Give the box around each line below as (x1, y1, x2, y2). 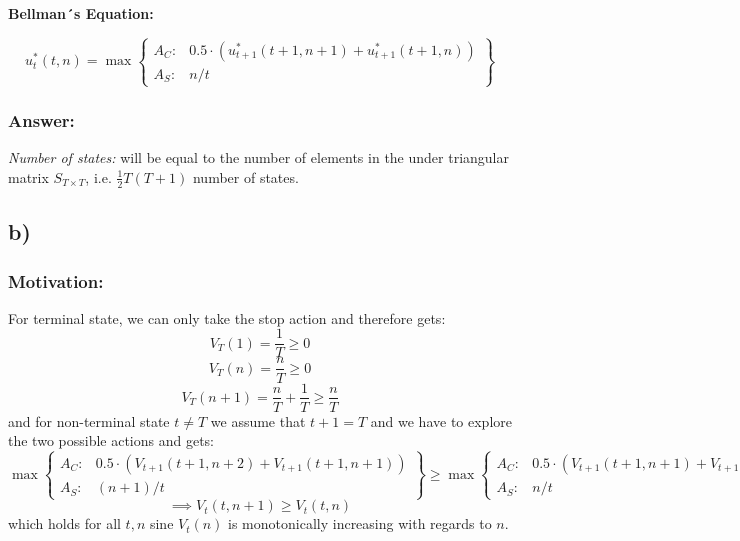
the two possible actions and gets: (8, 430, 215, 451)
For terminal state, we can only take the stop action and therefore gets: (8, 307, 446, 328)
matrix (8, 166, 49, 187)
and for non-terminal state (8, 410, 170, 431)
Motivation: (8, 268, 104, 293)
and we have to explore (370, 410, 512, 431)
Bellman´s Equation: (8, 3, 154, 23)
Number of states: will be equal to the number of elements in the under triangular (8, 147, 509, 168)
